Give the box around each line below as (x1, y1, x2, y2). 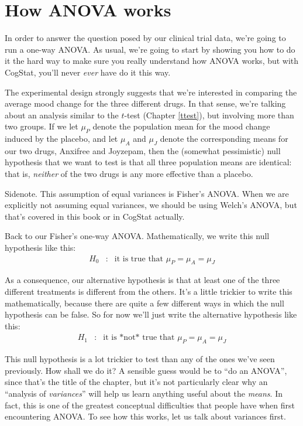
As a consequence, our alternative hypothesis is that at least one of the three (5, 274, 280, 286)
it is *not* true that (103, 333, 175, 342)
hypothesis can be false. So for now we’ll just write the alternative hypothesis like (5, 308, 297, 321)
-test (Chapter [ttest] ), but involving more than (124, 108, 294, 121)
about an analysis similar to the (5, 108, 119, 121)
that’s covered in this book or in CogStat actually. (5, 210, 185, 222)
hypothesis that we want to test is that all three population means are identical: (5, 156, 292, 168)
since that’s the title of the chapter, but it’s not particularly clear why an (5, 376, 268, 388)
